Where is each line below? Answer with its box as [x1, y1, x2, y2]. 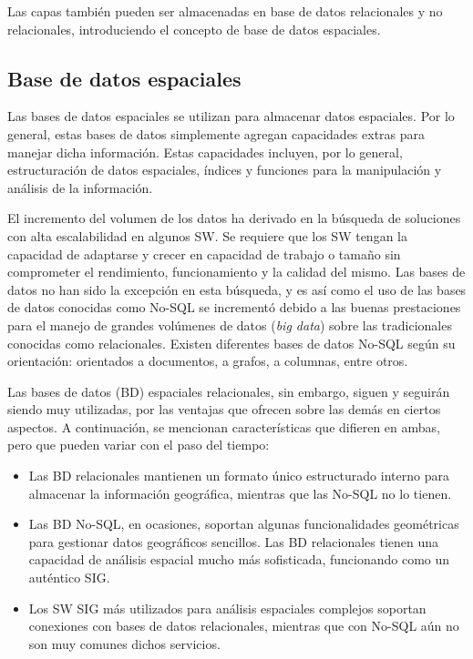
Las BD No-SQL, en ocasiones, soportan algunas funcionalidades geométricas [28, 514, 459, 533]
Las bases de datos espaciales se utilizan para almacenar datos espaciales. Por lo [7, 106, 455, 126]
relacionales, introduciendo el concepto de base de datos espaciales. [7, 19, 381, 38]
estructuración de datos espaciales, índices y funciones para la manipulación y [7, 160, 442, 179]
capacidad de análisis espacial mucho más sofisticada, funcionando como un [28, 550, 450, 569]
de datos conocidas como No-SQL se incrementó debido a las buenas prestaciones [7, 298, 461, 317]
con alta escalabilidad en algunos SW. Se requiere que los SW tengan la [7, 226, 407, 245]
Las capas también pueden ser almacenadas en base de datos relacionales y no [7, 2, 443, 20]
